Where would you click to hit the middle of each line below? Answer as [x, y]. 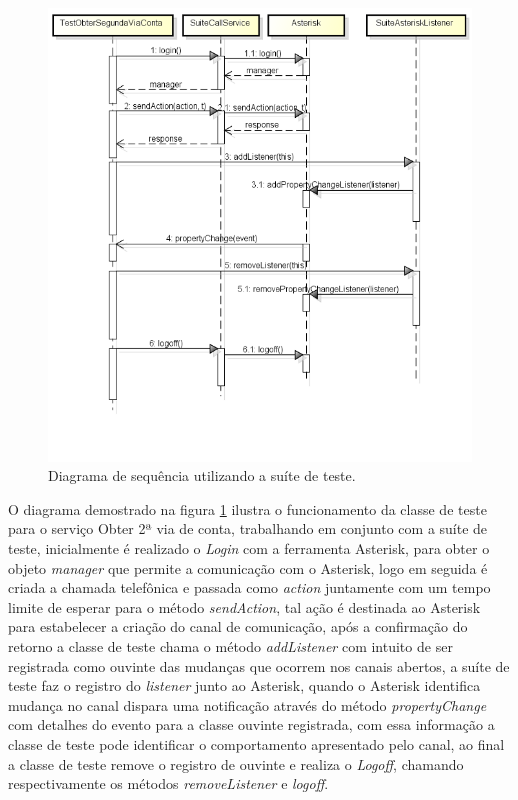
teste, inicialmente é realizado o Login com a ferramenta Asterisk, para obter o [249, 548]
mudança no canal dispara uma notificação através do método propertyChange [247, 704]
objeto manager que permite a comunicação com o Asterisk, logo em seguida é [248, 567]
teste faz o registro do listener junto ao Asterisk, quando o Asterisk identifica [244, 685]
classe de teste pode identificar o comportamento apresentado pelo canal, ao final [256, 743]
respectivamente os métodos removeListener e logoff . [168, 783]
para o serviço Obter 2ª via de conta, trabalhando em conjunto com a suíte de [248, 528]
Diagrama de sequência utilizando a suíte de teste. [202, 475]
